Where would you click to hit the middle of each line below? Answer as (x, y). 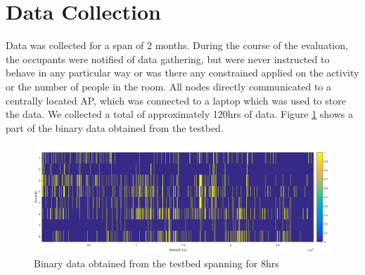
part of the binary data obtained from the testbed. (115, 127)
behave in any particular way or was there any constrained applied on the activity (182, 73)
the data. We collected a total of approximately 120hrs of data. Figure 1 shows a (180, 114)
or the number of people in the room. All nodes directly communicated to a (169, 86)
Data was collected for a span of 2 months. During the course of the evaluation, (177, 45)
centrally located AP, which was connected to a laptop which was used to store (176, 100)
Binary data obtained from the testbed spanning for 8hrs (156, 263)
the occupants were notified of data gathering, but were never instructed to (168, 59)
